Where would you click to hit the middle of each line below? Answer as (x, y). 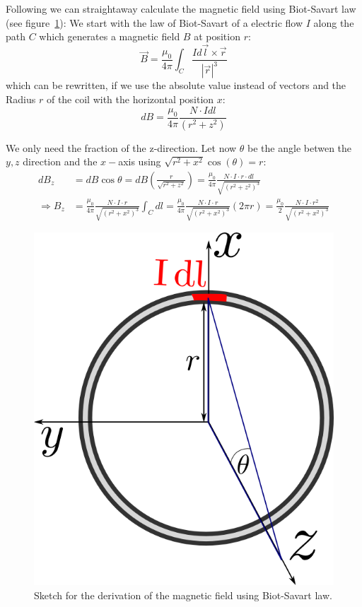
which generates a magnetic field (110, 36)
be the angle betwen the (300, 147)
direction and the (60, 161)
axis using (140, 161)
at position (217, 36)
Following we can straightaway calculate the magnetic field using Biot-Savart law (181, 8)
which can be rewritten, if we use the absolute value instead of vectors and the (176, 85)
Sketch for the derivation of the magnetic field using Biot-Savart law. (183, 595)
